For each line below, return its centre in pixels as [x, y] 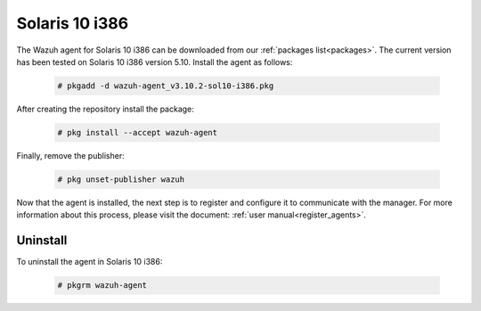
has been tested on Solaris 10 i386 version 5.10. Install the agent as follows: [155, 61]
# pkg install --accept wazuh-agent [138, 132]
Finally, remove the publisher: [70, 155]
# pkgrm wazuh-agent [102, 286]
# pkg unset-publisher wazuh [121, 179]
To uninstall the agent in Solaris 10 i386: [90, 262]
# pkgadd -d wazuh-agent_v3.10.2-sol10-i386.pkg [166, 86]
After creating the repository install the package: [106, 109]
